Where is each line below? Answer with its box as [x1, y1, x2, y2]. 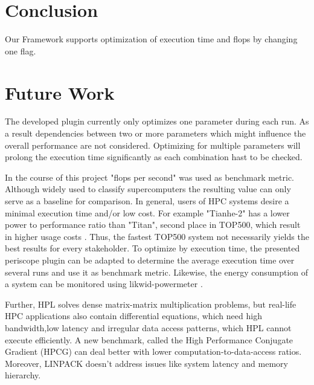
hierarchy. [5, 369, 41, 381]
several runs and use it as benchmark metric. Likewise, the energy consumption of [5, 265, 309, 278]
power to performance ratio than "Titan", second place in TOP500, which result [5, 218, 301, 231]
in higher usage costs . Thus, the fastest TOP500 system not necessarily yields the [5, 230, 309, 242]
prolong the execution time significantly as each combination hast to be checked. [5, 150, 303, 163]
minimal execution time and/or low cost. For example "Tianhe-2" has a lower [5, 206, 290, 219]
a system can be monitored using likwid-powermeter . [5, 277, 203, 290]
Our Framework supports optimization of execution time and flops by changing [5, 33, 298, 45]
